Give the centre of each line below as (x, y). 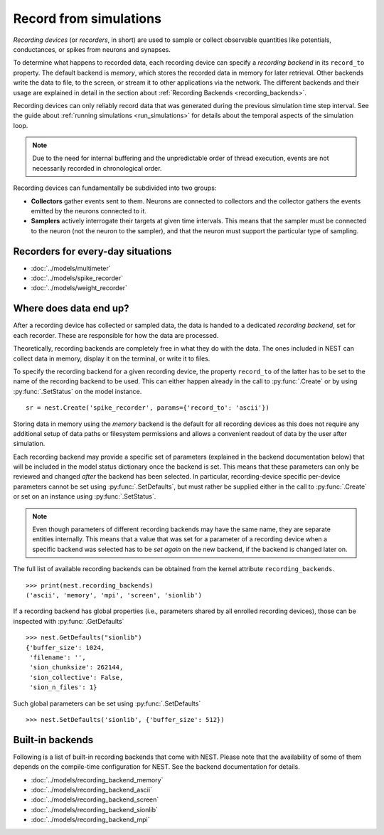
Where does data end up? (71, 308)
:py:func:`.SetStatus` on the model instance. (78, 391)
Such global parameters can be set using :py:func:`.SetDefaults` (107, 703)
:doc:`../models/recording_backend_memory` (97, 780)
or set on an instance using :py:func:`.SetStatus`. (85, 496)
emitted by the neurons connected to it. (89, 211)
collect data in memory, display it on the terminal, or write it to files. (112, 358)
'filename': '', (58, 657)
